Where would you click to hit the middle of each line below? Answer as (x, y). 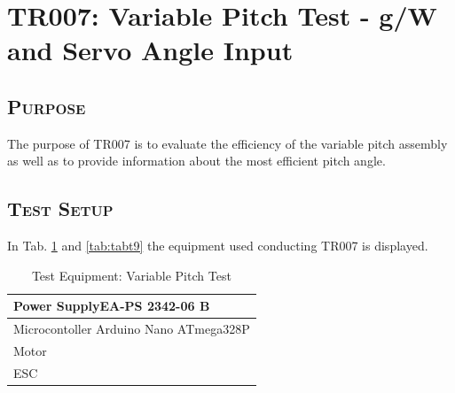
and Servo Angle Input (150, 50)
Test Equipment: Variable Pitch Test (131, 275)
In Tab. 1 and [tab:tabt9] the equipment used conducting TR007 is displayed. (218, 246)
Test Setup (60, 208)
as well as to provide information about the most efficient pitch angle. (196, 161)
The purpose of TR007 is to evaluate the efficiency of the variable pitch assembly (227, 143)
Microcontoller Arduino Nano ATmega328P (132, 329)
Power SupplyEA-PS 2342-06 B (112, 306)
